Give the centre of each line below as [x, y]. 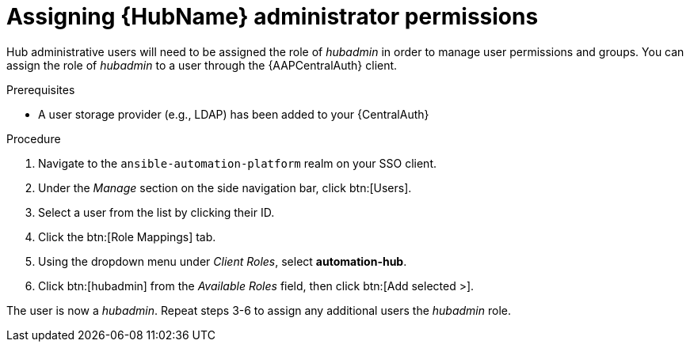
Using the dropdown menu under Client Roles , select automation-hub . [223, 261]
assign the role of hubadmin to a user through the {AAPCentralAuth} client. [202, 65]
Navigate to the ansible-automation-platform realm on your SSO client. [238, 163]
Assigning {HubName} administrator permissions [273, 17]
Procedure [34, 138]
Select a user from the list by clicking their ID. [156, 212]
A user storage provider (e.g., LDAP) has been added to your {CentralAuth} [234, 114]
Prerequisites [41, 89]
